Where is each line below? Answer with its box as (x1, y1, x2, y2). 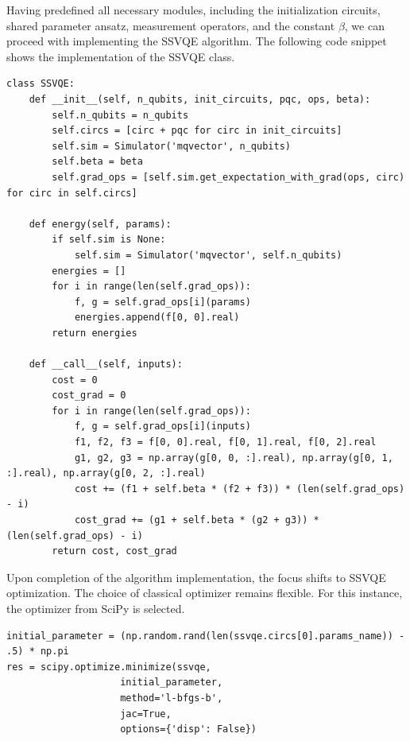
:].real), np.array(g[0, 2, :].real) (6, 467, 206, 479)
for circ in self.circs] (6, 187, 137, 199)
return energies (52, 327, 137, 339)
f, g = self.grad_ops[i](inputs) (74, 421, 251, 433)
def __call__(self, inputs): (29, 359, 183, 370)
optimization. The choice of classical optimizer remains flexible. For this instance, (6, 584, 403, 601)
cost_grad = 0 (52, 390, 126, 402)
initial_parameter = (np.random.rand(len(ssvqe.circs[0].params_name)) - (6, 630, 405, 642)
